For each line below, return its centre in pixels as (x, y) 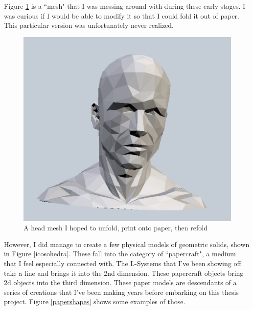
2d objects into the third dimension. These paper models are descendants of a (120, 282)
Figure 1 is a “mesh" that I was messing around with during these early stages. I (125, 6)
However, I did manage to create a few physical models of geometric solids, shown (127, 244)
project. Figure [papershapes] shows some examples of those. (95, 301)
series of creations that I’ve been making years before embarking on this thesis (121, 292)
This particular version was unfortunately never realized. (89, 25)
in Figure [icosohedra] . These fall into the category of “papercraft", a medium (120, 254)
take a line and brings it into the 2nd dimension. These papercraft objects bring (124, 273)
